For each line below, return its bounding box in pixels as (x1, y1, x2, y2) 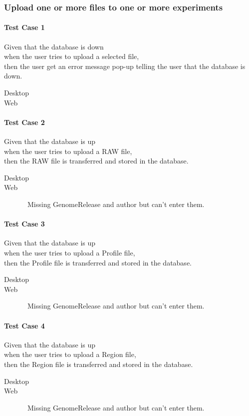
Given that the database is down (4, 41, 104, 51)
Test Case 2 (4, 116, 45, 127)
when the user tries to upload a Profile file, (4, 247, 135, 257)
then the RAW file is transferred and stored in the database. (4, 155, 189, 166)
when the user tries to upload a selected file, (4, 51, 139, 61)
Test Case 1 (4, 22, 45, 32)
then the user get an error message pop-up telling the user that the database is (4, 60, 246, 71)
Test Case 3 (4, 218, 45, 229)
